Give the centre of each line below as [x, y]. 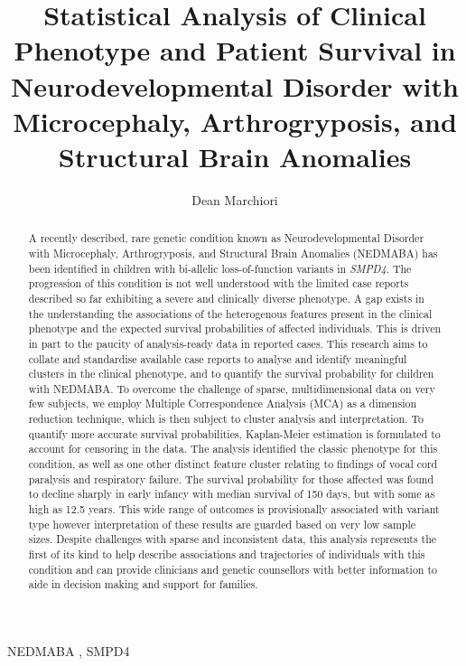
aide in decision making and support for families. [143, 584]
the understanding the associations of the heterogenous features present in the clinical [230, 313]
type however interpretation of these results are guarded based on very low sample [222, 524]
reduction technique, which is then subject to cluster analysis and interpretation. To [226, 419]
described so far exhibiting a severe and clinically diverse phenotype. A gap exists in [226, 298]
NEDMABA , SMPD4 [69, 651]
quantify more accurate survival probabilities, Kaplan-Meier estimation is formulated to [234, 433]
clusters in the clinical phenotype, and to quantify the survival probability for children [231, 374]
